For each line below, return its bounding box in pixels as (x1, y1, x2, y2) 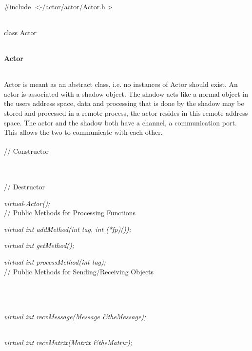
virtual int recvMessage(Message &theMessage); (4, 311, 146, 322)
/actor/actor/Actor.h (42, 1, 105, 11)
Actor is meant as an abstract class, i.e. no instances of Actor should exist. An (4, 79, 238, 89)
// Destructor (4, 182, 45, 192)
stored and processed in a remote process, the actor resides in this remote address (4, 107, 248, 118)
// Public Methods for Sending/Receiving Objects (4, 266, 154, 276)
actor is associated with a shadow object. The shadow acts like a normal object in (4, 88, 248, 99)
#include (4, 1, 31, 11)
